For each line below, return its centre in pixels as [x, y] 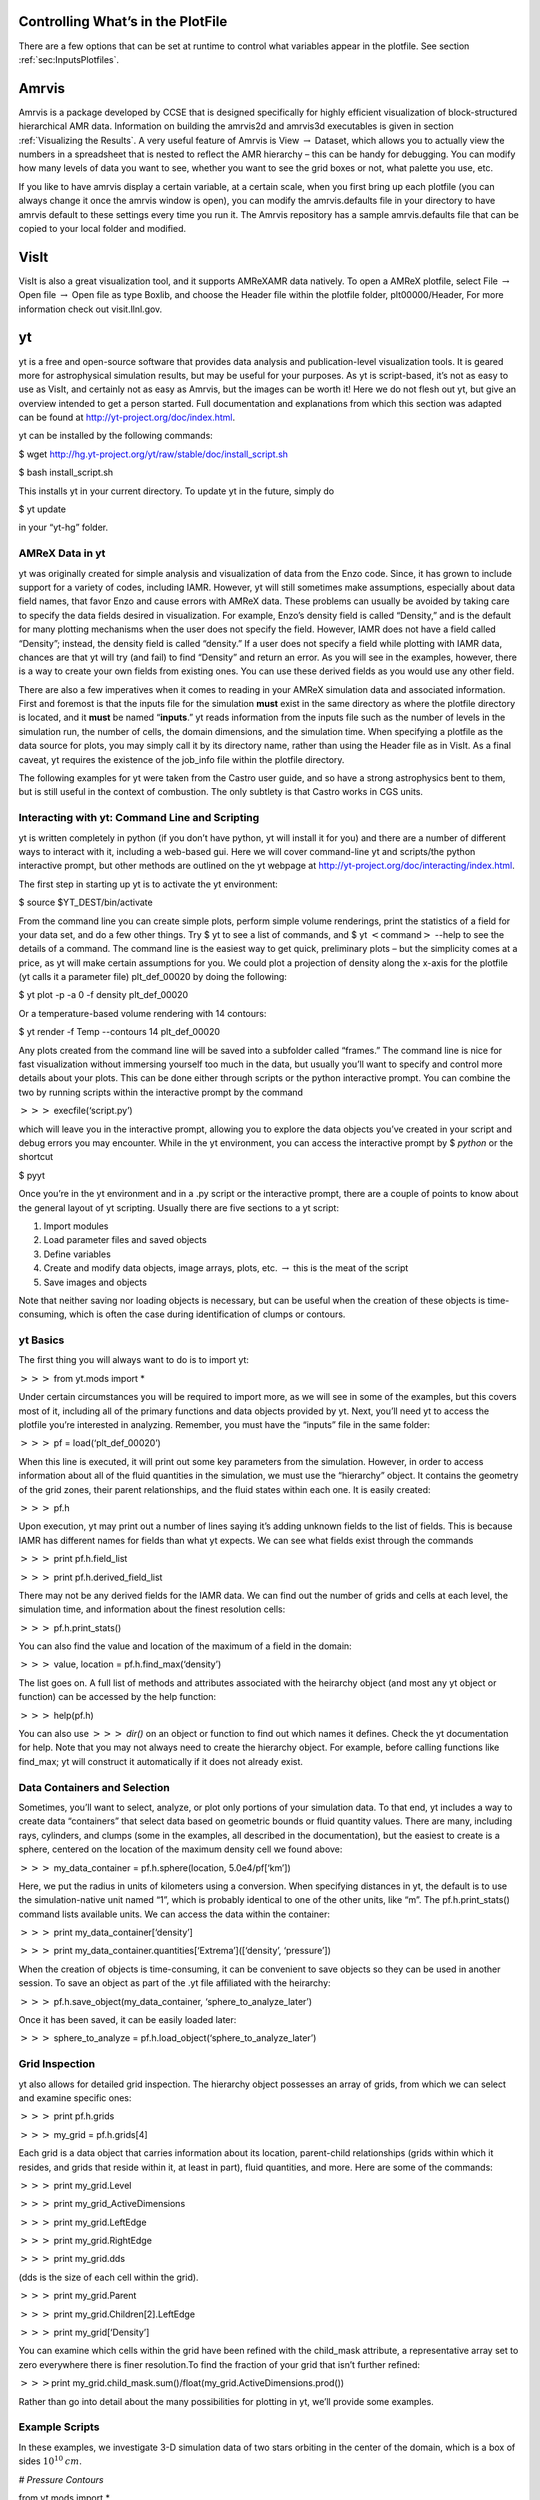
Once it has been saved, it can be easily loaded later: [127, 2020]
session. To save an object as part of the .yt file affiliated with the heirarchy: [174, 1983]
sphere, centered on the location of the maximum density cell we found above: [180, 1849]
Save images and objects [95, 1282]
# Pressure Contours [61, 2479]
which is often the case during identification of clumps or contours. [207, 1314]
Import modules [76, 1226]
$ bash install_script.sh [66, 472]
